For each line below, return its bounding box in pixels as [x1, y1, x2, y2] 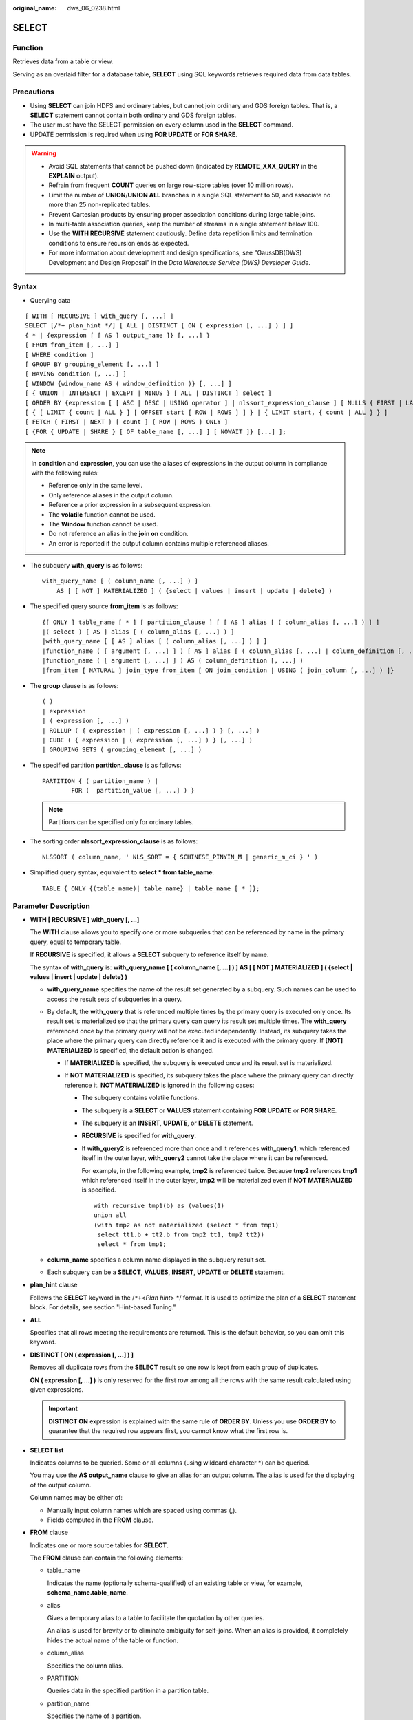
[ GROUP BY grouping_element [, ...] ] [25, 361, 160, 368]
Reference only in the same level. [48, 482, 143, 490]
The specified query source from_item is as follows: [30, 602, 178, 610]
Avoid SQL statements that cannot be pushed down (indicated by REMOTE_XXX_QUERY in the [48, 162, 317, 170]
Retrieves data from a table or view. [12, 57, 114, 65]
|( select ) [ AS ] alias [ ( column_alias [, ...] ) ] [42, 628, 235, 636]
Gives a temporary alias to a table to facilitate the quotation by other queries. [47, 1614, 265, 1622]
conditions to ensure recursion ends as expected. [48, 239, 189, 247]
